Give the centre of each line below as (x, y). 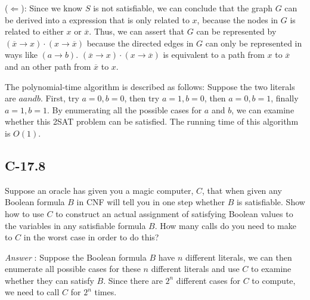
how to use (24, 213)
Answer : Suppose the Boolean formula (76, 257)
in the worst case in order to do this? (91, 237)
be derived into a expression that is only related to (97, 19)
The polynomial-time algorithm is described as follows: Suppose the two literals (150, 86)
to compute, (274, 280)
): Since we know (52, 8)
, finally (285, 98)
